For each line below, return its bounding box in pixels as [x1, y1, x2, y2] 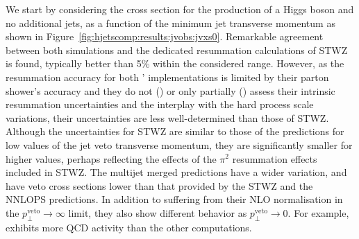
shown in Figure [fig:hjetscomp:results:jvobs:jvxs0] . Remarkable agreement [6, 29, 324, 44]
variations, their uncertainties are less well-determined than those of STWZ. [6, 110, 329, 125]
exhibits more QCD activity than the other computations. [6, 220, 252, 234]
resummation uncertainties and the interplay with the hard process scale [6, 97, 314, 112]
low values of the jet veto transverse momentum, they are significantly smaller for [6, 137, 353, 152]
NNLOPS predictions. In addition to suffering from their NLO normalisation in [6, 192, 343, 206]
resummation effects [232, 151, 317, 166]
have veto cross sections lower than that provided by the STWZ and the [6, 178, 313, 193]
